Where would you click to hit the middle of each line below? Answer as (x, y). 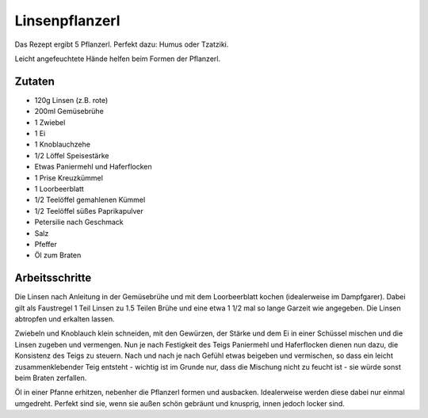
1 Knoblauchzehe (63, 144)
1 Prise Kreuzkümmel (69, 177)
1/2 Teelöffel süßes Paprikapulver (89, 211)
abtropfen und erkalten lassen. (65, 319)
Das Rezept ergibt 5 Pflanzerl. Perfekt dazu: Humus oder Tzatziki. (122, 44)
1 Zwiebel (50, 122)
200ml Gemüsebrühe (69, 112)
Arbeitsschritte (53, 278)
